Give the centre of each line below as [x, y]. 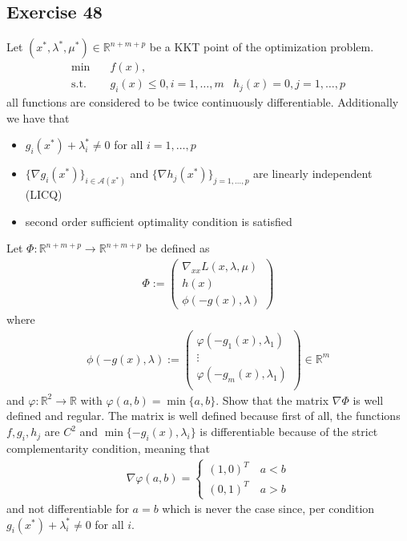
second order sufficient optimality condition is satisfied [159, 221]
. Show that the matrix [272, 400]
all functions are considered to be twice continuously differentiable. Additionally [203, 102]
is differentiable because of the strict [289, 432]
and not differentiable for [68, 509]
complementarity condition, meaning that [109, 448]
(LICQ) [44, 194]
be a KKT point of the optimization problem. [262, 47]
